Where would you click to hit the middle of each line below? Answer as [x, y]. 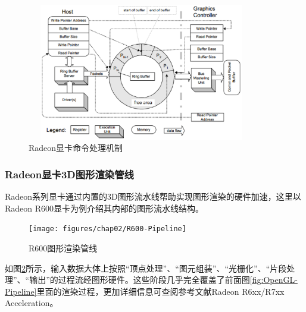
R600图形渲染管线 [63, 248]
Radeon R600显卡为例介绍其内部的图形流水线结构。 [104, 208]
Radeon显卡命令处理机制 [76, 148]
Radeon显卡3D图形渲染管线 [69, 174]
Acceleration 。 [32, 303]
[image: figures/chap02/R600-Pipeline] [107, 229]
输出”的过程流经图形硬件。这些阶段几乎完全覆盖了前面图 [140, 280]
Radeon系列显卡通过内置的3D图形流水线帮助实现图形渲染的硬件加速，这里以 [153, 196]
